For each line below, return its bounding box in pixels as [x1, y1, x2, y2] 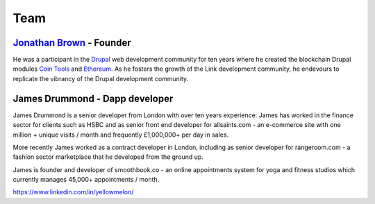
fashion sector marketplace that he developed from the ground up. [12, 153, 204, 161]
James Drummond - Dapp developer [12, 92, 174, 104]
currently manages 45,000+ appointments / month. [12, 176, 160, 184]
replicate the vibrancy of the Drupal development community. [12, 74, 189, 83]
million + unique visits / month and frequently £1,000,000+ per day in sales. [12, 130, 229, 139]
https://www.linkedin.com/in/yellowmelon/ [12, 188, 134, 196]
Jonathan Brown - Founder [12, 37, 131, 49]
